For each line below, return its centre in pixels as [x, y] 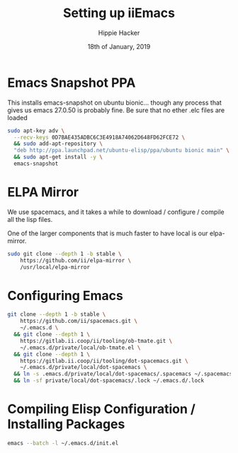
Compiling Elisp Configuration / [102, 409]
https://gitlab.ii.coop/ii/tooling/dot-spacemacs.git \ [104, 361]
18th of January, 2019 [119, 46]
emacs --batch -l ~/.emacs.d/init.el [63, 443]
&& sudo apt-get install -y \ [58, 157]
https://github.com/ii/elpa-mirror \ [76, 260]
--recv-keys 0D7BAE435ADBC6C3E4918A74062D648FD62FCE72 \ [100, 137]
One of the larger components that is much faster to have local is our [108, 233]
